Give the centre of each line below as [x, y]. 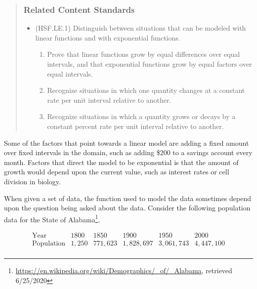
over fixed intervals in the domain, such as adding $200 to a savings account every [128, 152]
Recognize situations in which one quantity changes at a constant [146, 90]
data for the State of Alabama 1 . [52, 218]
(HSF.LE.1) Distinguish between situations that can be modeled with [141, 28]
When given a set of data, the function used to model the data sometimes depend [128, 198]
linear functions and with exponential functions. [108, 37]
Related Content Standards [79, 9]
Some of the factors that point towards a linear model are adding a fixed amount [127, 143]
